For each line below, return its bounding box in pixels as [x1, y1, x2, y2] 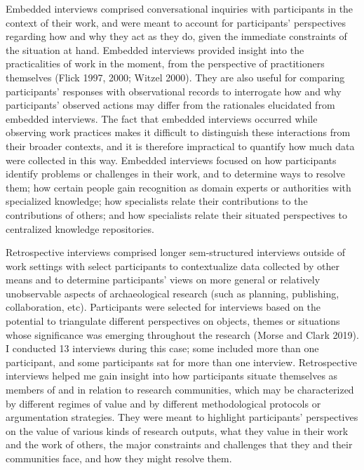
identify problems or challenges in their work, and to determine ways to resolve [6, 166, 345, 181]
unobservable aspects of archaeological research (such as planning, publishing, [6, 286, 339, 300]
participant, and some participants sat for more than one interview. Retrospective [6, 354, 357, 369]
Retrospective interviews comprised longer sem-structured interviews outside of [6, 245, 345, 260]
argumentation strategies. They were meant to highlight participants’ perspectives [6, 410, 358, 424]
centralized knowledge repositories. [6, 221, 154, 236]
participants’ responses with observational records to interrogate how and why [6, 83, 342, 98]
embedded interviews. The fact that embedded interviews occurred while [6, 111, 318, 126]
